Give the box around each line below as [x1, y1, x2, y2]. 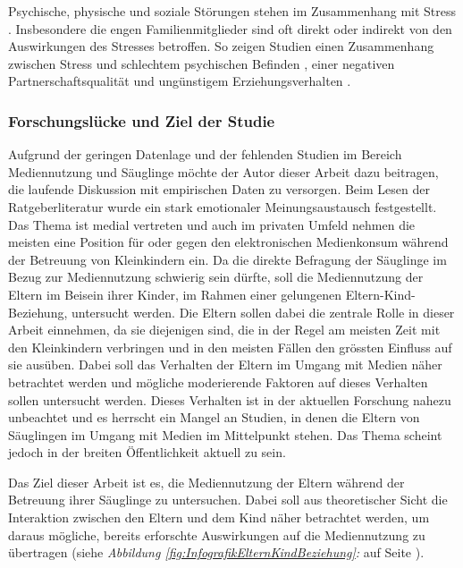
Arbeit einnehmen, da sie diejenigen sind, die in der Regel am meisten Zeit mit [8, 320, 441, 339]
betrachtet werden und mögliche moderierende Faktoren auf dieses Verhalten [8, 372, 428, 391]
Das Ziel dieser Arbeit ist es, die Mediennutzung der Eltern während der [8, 472, 405, 491]
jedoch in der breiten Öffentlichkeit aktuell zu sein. [8, 443, 286, 462]
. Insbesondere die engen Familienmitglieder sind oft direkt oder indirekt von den [8, 19, 452, 38]
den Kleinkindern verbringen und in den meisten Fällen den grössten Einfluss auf [8, 337, 452, 356]
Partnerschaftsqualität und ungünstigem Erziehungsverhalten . [8, 72, 351, 90]
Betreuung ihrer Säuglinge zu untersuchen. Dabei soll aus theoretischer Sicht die [8, 490, 448, 509]
